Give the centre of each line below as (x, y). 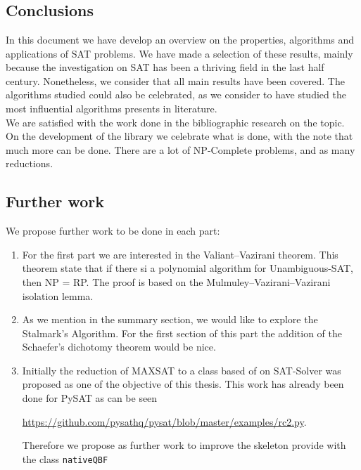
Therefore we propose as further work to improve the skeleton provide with (184, 445)
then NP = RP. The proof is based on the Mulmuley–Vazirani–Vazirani (176, 281)
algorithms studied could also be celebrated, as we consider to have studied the (176, 94)
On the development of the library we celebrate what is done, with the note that (179, 136)
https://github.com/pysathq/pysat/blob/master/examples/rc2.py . (164, 421)
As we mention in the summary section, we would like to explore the (170, 319)
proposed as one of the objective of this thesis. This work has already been (183, 384)
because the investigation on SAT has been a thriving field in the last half (165, 67)
